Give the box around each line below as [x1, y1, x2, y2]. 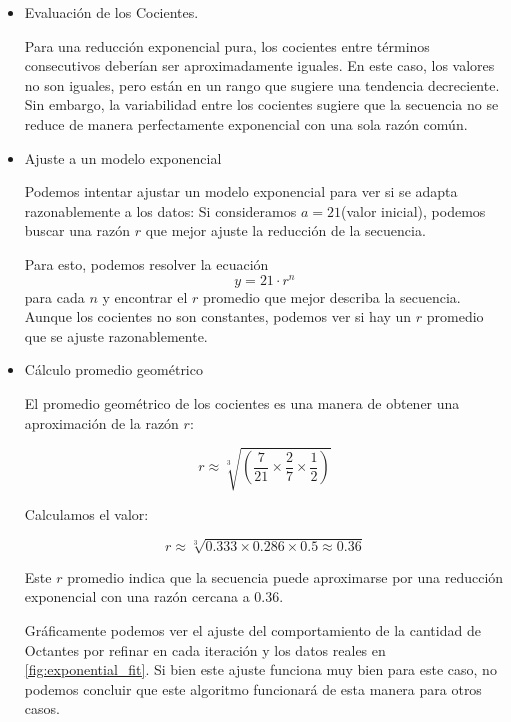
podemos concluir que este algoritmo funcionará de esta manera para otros [24, 678, 482, 699]
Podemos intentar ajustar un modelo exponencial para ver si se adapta [24, 181, 458, 202]
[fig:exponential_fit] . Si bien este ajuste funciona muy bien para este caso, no [24, 659, 497, 680]
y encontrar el [102, 286, 188, 307]
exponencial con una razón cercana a [24, 586, 250, 607]
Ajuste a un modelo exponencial [24, 147, 222, 168]
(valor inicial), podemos [340, 200, 486, 221]
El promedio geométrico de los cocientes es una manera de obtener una [24, 392, 460, 413]
